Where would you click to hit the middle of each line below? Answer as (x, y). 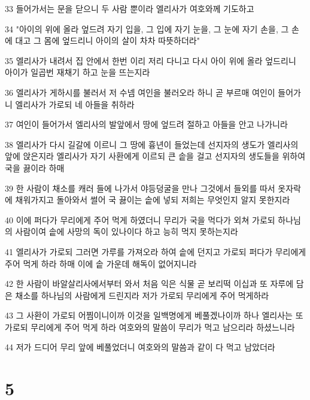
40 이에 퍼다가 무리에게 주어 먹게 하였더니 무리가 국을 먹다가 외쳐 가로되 (140, 219)
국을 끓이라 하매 (35, 167)
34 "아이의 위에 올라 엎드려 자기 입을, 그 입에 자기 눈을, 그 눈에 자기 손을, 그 (147, 28)
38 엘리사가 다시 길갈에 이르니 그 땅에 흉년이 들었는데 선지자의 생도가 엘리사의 (152, 144)
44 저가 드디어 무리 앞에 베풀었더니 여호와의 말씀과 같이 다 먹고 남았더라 (140, 347)
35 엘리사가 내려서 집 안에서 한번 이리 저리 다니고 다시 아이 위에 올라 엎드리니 (151, 60)
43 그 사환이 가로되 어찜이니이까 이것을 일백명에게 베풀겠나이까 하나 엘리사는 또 (154, 315)
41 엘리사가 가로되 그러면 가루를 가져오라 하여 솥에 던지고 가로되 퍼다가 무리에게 (156, 251)
